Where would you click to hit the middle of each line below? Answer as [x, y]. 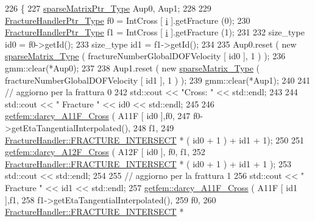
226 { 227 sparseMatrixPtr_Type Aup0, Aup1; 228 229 [108, 8]
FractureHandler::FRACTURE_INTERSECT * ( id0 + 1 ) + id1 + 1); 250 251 [154, 139]
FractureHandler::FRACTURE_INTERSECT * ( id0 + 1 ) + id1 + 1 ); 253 [148, 163]
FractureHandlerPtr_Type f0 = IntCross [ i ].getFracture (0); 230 [128, 20]
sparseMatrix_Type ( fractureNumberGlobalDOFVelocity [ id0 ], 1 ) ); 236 [145, 56]
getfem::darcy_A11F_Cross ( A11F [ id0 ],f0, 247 [98, 116]
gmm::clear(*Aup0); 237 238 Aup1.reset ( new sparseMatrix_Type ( [133, 67]
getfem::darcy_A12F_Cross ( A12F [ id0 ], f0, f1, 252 [105, 152]
